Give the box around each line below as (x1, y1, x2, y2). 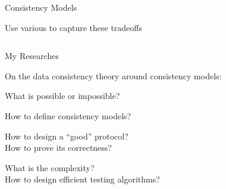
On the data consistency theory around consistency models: (5, 69, 222, 82)
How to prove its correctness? (5, 141, 112, 154)
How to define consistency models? (5, 109, 131, 122)
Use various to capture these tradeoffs (5, 21, 142, 33)
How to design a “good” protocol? (5, 129, 128, 142)
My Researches (5, 49, 59, 62)
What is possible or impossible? (5, 89, 120, 102)
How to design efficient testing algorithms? (5, 173, 160, 185)
